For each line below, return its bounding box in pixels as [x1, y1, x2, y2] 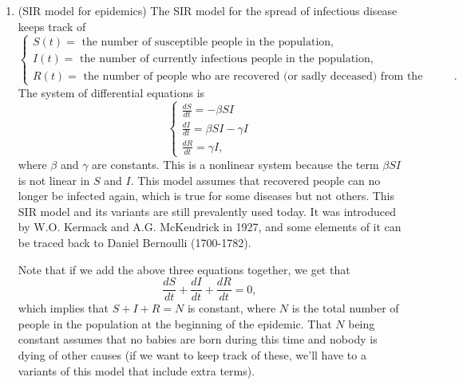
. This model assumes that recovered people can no [130, 171, 381, 188]
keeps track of [18, 18, 86, 34]
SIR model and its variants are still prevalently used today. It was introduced [18, 202, 397, 219]
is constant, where [187, 300, 276, 316]
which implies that [18, 300, 109, 316]
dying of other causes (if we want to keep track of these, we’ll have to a [18, 346, 366, 363]
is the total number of [291, 300, 399, 316]
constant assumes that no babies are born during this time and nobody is [18, 331, 378, 348]
